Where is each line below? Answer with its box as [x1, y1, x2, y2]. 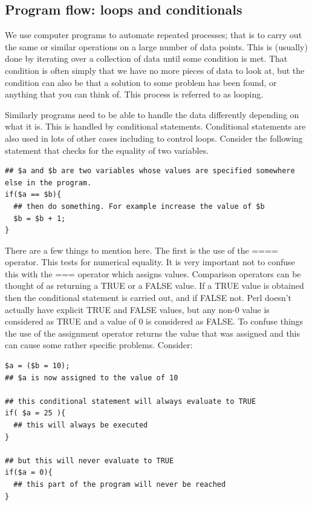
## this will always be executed [13, 421, 148, 430]
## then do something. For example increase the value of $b [13, 202, 265, 211]
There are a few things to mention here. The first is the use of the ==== [5, 243, 278, 256]
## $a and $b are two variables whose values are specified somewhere [5, 167, 295, 176]
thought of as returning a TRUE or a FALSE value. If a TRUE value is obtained [5, 279, 304, 292]
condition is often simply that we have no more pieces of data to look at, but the [5, 64, 305, 76]
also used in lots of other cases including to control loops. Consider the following [5, 131, 303, 144]
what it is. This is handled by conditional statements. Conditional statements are [5, 120, 306, 133]
